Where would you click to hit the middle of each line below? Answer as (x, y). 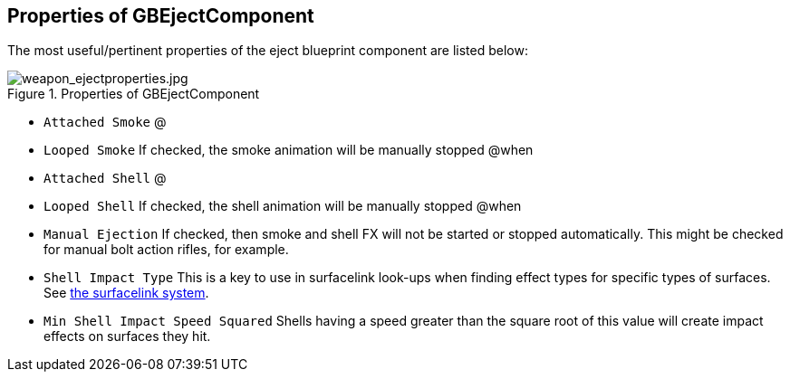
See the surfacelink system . (126, 293)
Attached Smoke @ (105, 122)
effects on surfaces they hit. (127, 336)
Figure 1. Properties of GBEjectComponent (134, 94)
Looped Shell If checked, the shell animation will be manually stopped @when (283, 206)
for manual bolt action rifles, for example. (166, 250)
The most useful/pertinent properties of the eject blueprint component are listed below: (268, 51)
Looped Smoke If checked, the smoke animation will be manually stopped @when (289, 150)
